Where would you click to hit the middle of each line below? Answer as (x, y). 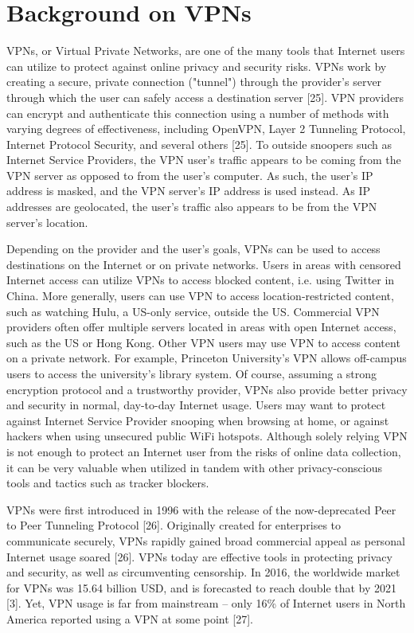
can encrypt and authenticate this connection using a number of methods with (198, 113)
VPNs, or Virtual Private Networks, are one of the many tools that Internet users (206, 51)
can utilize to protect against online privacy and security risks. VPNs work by (197, 66)
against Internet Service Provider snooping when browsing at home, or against (198, 420)
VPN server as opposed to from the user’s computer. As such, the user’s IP (190, 175)
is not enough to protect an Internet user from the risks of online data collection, (204, 451)
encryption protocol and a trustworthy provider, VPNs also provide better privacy (207, 389)
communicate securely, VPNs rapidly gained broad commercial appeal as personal (206, 540)
